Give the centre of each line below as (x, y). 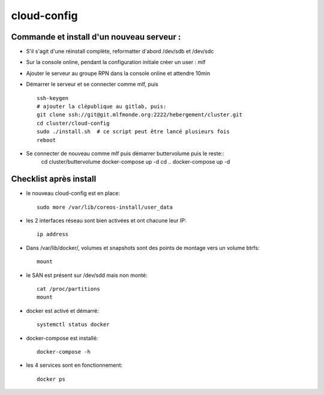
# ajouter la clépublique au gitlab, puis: (102, 107)
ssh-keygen (53, 98)
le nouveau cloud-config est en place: (73, 193)
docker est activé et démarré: (62, 310)
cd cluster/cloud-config (73, 123)
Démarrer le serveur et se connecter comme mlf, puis (92, 85)
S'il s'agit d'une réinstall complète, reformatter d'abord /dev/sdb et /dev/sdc (120, 52)
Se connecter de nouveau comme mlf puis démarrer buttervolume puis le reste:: (125, 153)
